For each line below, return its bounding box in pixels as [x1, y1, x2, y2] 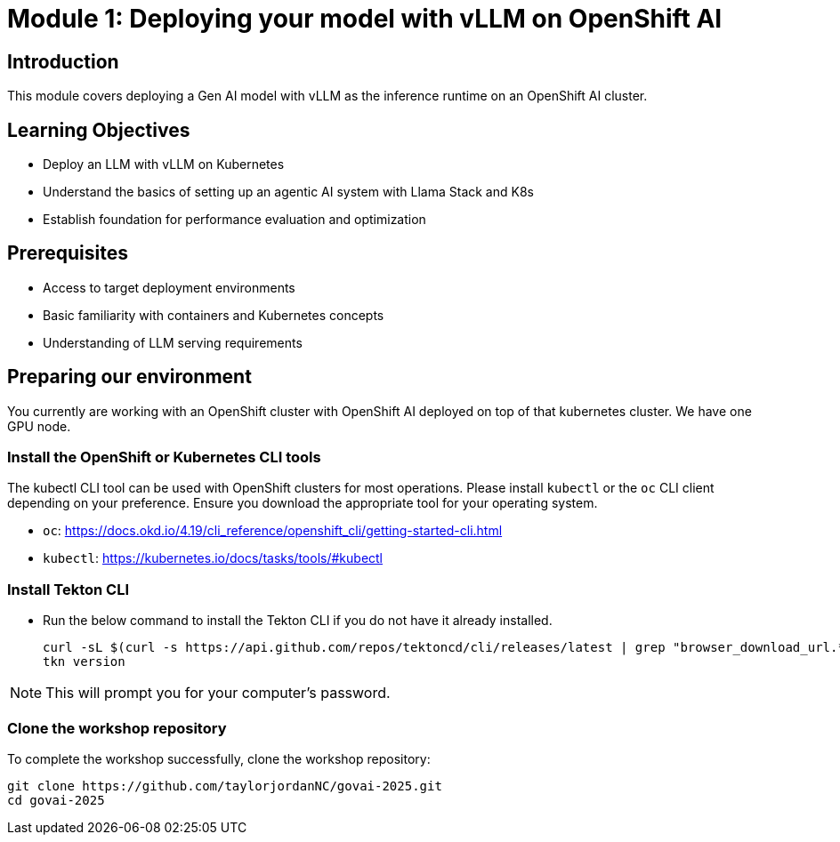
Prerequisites [7, 242, 128, 265]
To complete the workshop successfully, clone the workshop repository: [7, 750, 431, 766]
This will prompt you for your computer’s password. [45, 684, 391, 702]
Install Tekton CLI [7, 580, 129, 598]
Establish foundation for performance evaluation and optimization [43, 212, 426, 228]
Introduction [7, 50, 119, 73]
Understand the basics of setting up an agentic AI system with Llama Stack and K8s [43, 184, 534, 200]
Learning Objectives [7, 118, 190, 141]
